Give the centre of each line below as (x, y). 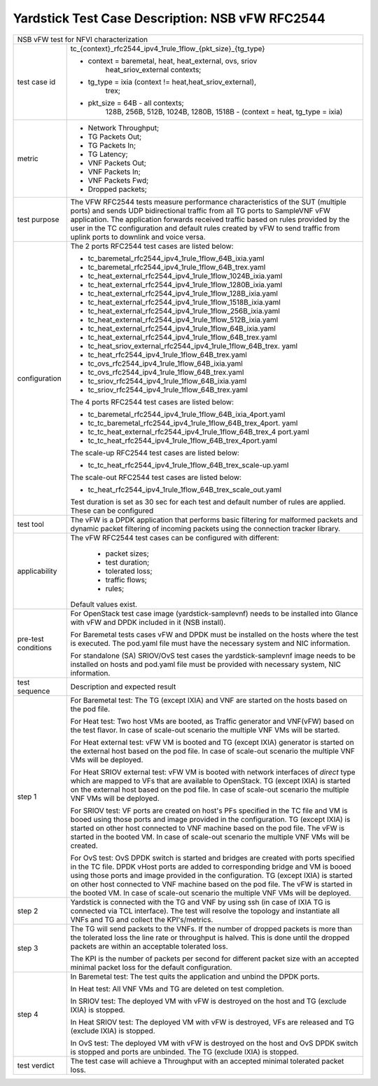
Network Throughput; (124, 128)
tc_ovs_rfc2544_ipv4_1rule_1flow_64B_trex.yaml (166, 372)
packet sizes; (127, 554)
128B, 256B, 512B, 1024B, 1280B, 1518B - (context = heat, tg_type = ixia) (224, 111)
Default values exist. (104, 604)
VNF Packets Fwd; (118, 180)
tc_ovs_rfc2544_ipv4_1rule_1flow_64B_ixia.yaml (165, 363)
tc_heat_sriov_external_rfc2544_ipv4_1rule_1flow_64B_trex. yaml (192, 345)
